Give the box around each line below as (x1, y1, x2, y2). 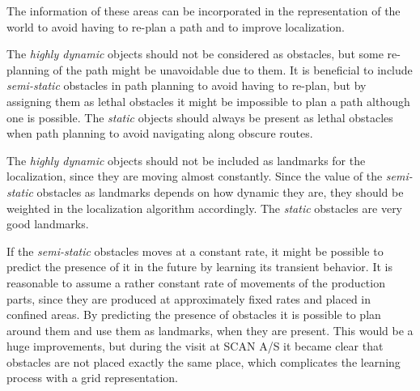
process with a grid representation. (6, 369, 178, 386)
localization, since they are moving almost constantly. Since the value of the (6, 168, 383, 185)
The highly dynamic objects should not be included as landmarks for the (6, 151, 366, 168)
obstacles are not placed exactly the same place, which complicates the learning (6, 353, 401, 370)
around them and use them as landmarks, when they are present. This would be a (6, 321, 414, 338)
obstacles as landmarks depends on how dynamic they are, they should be (36, 183, 404, 200)
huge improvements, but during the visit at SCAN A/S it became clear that (6, 338, 384, 355)
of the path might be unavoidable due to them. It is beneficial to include (53, 61, 413, 78)
